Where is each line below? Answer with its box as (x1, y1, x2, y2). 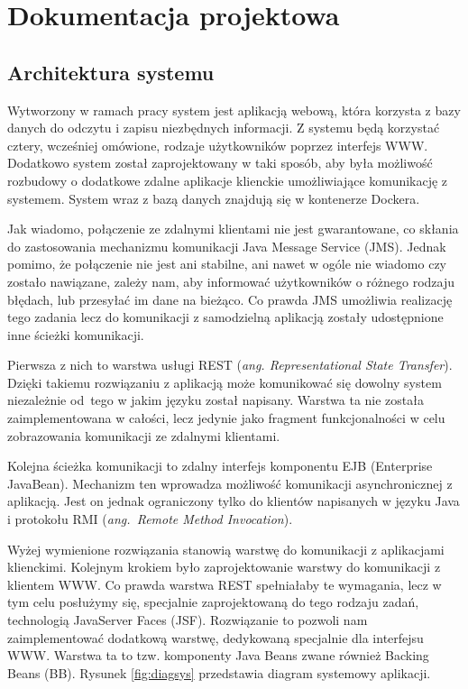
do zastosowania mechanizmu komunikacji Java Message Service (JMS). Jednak (7, 236, 446, 255)
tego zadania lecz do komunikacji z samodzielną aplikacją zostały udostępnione (7, 308, 444, 326)
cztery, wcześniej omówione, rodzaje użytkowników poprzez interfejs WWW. (7, 135, 428, 154)
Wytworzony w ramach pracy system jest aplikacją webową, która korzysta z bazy (7, 100, 461, 119)
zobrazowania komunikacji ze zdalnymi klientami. (7, 426, 280, 445)
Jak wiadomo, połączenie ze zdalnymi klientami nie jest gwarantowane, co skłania (7, 219, 459, 238)
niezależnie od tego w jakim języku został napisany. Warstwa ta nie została (7, 390, 424, 409)
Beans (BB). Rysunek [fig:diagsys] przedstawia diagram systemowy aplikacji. (7, 663, 431, 682)
